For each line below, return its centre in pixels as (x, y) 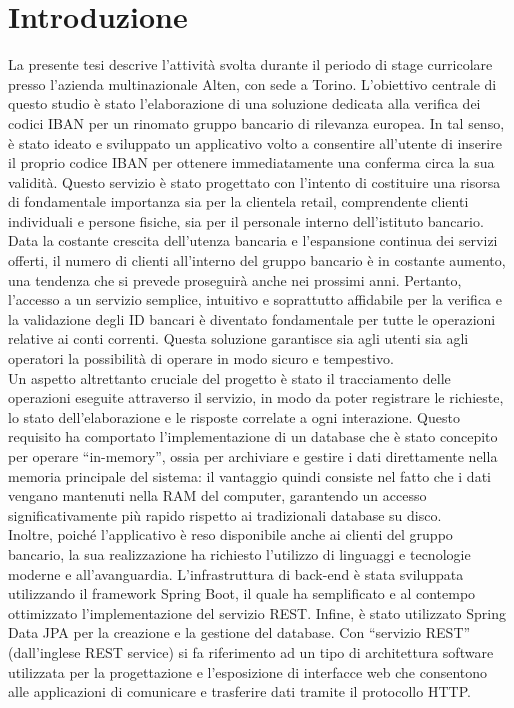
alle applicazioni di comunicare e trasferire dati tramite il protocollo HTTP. (239, 691)
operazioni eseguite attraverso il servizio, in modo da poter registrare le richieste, (256, 397)
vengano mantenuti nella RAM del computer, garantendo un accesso (217, 495)
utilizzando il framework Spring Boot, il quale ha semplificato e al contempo (242, 593)
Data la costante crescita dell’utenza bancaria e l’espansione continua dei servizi (253, 240)
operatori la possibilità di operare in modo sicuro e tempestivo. (201, 358)
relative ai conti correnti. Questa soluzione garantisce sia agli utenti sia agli (238, 338)
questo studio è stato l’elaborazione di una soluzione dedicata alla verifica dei (244, 103)
